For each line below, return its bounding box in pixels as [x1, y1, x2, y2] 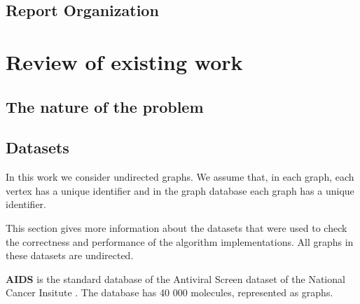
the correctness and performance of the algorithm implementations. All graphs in [6, 234, 354, 249]
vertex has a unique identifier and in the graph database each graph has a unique [6, 183, 354, 198]
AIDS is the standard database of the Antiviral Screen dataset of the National [6, 271, 345, 286]
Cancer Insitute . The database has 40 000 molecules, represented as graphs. [6, 285, 333, 300]
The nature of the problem [6, 95, 204, 117]
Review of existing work [6, 47, 243, 76]
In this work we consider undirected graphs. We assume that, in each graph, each [6, 170, 354, 184]
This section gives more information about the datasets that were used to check [6, 220, 347, 235]
